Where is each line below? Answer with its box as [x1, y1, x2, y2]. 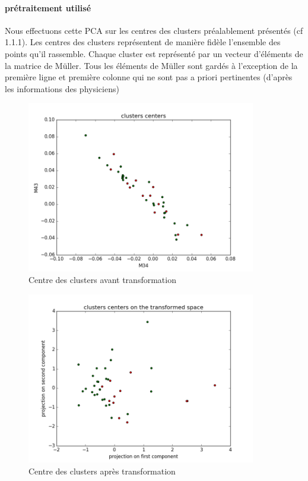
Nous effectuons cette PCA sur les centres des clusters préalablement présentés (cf [5, 24, 303, 36]
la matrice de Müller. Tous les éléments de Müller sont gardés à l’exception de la [5, 59, 298, 71]
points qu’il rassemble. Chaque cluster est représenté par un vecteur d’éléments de [5, 47, 303, 59]
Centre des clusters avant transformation [28, 273, 176, 286]
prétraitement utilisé [5, 1, 91, 14]
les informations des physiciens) [5, 82, 119, 95]
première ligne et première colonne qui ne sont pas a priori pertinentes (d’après [5, 71, 293, 83]
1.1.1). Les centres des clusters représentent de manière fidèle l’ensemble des [5, 36, 281, 48]
